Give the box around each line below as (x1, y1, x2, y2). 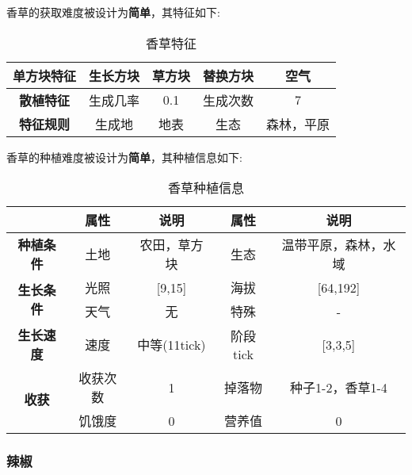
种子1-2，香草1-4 (290, 378, 387, 397)
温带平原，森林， (281, 236, 383, 255)
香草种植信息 (167, 178, 244, 197)
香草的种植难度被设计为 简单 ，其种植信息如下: (6, 148, 242, 165)
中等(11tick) (137, 335, 206, 354)
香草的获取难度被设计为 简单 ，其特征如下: (6, 4, 220, 20)
